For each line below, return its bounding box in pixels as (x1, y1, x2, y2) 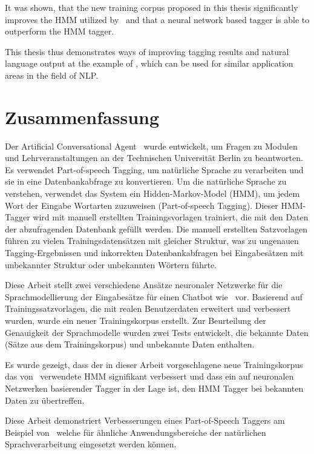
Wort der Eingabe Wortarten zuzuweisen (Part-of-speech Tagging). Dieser (5, 199, 278, 211)
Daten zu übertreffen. (5, 393, 85, 406)
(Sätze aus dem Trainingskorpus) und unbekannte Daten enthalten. (5, 338, 255, 350)
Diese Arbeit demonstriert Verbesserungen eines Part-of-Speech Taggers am (5, 414, 285, 427)
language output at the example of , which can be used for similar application (5, 57, 293, 70)
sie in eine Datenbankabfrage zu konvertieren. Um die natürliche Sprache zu (5, 175, 287, 188)
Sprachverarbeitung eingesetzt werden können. (5, 438, 177, 450)
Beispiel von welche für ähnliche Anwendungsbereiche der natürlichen (5, 426, 266, 438)
